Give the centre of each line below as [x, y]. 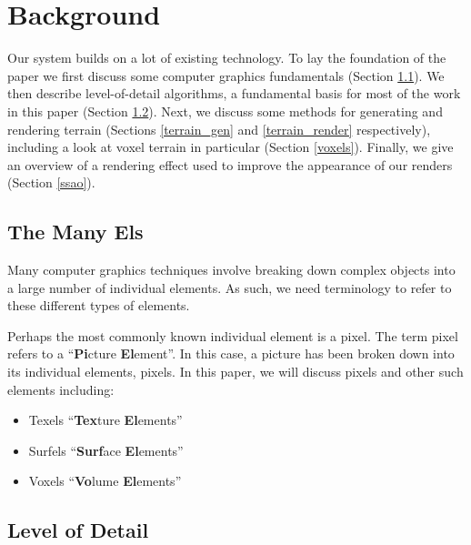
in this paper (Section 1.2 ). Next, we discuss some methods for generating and [225, 111]
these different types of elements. [99, 305]
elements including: [61, 389]
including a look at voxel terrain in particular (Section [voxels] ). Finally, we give [230, 147]
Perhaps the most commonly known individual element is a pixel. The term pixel [233, 335]
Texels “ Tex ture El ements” [105, 420]
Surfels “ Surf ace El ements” [106, 450]
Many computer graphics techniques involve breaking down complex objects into [231, 270]
